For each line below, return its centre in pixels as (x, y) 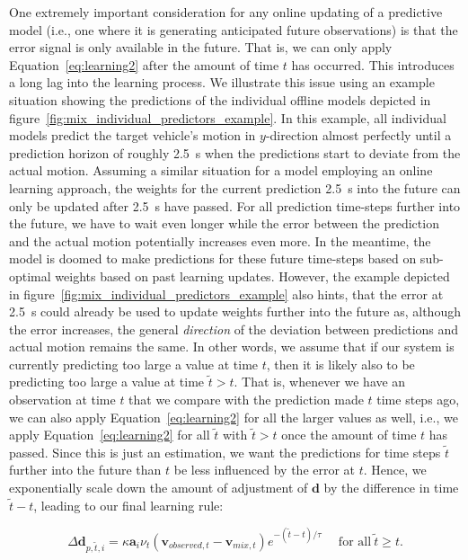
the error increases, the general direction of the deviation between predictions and (234, 329)
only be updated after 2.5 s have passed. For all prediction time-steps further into (235, 205)
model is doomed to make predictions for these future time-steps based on (213, 258)
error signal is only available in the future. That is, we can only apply (201, 47)
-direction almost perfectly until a (358, 135)
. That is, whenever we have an (320, 382)
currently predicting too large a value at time (134, 364)
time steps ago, (418, 400)
